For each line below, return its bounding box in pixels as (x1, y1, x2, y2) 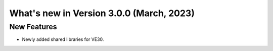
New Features (9, 22, 58, 31)
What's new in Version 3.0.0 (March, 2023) (9, 8, 195, 19)
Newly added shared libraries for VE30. (22, 36, 104, 42)
